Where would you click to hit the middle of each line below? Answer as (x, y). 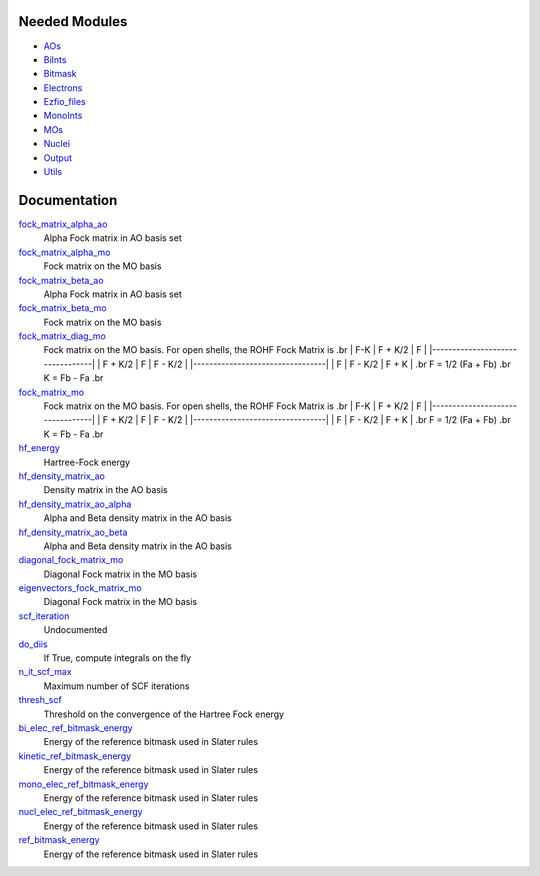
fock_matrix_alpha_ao (63, 224)
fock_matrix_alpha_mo (64, 252)
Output (57, 157)
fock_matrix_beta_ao (61, 280)
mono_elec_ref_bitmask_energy (83, 784)
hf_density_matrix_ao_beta (73, 532)
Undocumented (75, 630)
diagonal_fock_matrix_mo (71, 560)
